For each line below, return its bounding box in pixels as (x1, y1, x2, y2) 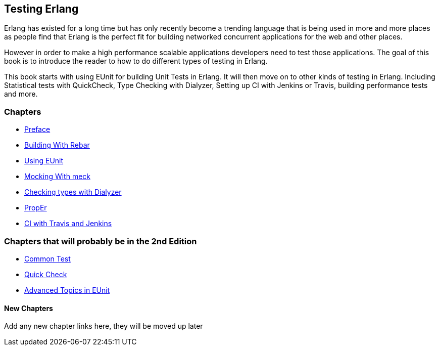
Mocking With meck (24, 172, 90, 181)
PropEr (24, 203, 47, 212)
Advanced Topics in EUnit (24, 285, 110, 294)
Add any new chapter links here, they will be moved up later (4, 322, 203, 331)
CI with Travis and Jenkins (24, 219, 112, 228)
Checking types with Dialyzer (24, 188, 122, 197)
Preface (24, 125, 51, 134)
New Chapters (4, 303, 53, 313)
